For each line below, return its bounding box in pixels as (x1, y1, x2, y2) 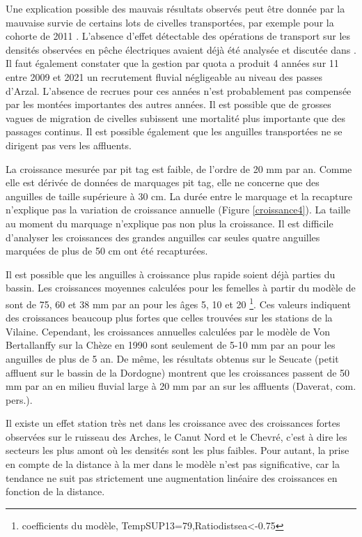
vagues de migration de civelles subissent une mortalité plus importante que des (6, 110, 345, 125)
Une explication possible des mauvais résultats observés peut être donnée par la (6, 1, 345, 15)
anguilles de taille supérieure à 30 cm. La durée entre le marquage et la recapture (6, 188, 352, 203)
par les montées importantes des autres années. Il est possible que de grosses (6, 97, 331, 112)
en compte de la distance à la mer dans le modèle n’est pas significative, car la (6, 457, 340, 471)
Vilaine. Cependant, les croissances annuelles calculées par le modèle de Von (6, 324, 330, 338)
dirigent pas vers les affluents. (6, 137, 132, 152)
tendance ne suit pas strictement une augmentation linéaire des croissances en (6, 470, 338, 485)
